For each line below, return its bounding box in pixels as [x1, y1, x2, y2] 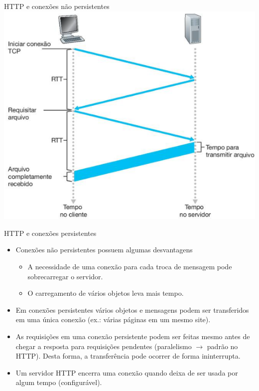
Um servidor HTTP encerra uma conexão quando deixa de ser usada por [15, 367, 238, 378]
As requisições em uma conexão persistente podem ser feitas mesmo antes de [15, 331, 250, 341]
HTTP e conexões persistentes [4, 227, 97, 238]
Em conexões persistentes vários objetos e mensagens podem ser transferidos [15, 304, 249, 315]
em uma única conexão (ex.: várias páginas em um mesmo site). [15, 314, 211, 325]
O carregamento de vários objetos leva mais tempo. [27, 288, 184, 298]
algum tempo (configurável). [15, 377, 102, 388]
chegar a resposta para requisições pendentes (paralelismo [15, 341, 192, 351]
